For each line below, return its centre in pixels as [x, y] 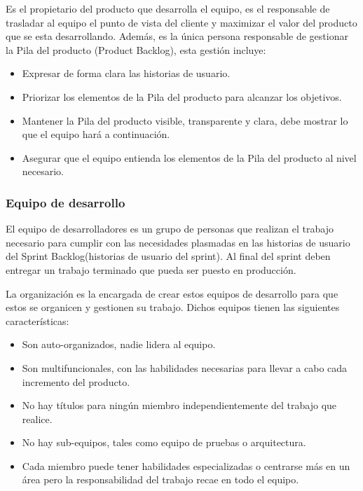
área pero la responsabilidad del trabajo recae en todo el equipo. [160, 479]
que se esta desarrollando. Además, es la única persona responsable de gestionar [177, 36]
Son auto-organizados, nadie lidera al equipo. [119, 344]
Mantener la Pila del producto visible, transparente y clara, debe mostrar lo [185, 120]
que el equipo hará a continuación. [96, 134]
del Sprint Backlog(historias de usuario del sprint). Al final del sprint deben [168, 256]
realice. [37, 419]
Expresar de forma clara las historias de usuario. [126, 73]
